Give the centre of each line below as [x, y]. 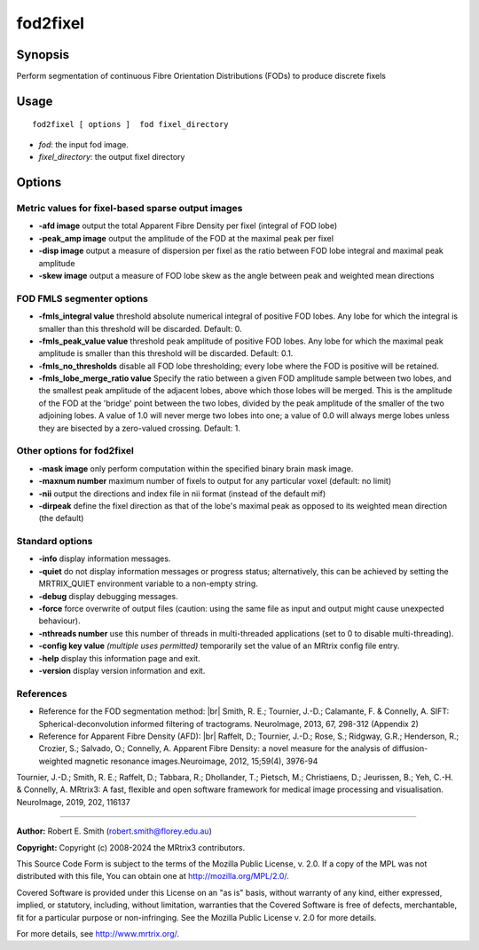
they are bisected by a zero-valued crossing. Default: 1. [140, 428]
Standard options [55, 542]
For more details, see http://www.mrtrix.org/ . [98, 933]
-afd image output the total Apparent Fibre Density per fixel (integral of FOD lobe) [188, 226]
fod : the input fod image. [83, 144]
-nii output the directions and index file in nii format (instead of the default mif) [182, 494]
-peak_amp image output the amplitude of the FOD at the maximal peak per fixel [186, 238]
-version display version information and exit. [122, 670]
